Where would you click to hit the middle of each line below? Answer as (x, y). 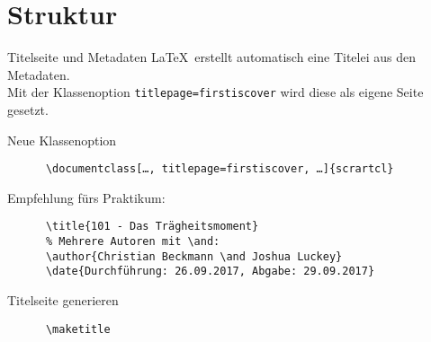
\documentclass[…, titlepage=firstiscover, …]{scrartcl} (220, 169)
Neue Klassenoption (62, 140)
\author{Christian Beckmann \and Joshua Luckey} (194, 256)
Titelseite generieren (63, 300)
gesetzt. (28, 109)
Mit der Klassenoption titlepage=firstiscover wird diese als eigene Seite (215, 92)
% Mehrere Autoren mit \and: (133, 242)
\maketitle (78, 329)
